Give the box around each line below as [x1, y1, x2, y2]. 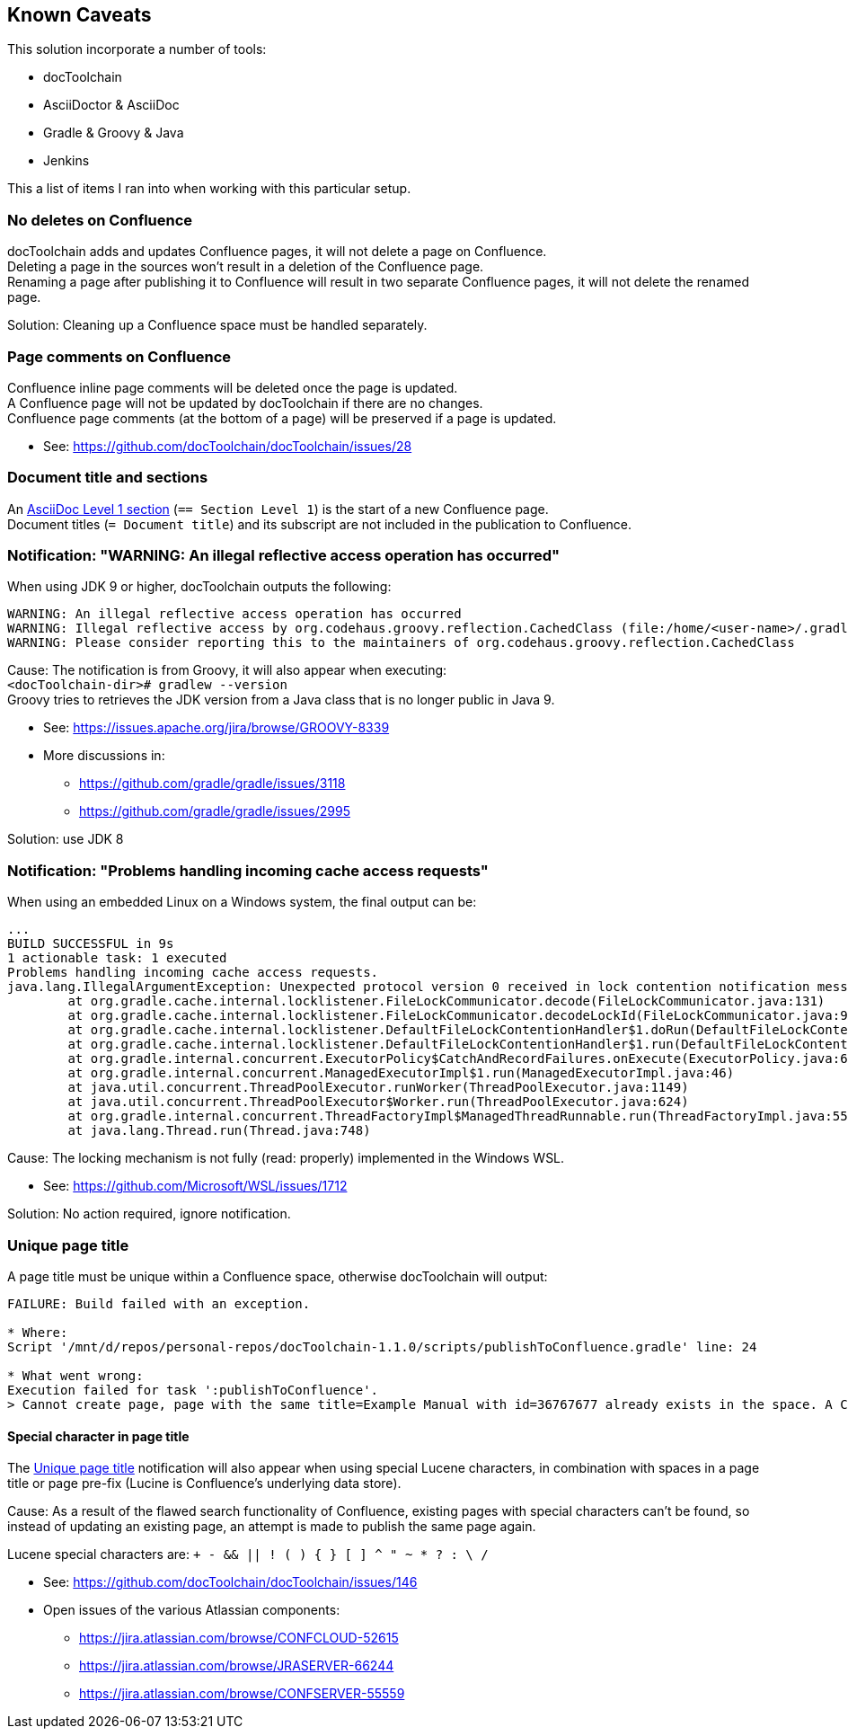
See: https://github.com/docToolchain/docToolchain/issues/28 [43, 438, 412, 454]
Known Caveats [7, 4, 152, 26]
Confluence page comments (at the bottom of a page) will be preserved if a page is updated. [7, 410, 557, 426]
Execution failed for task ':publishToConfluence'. [7, 1382, 379, 1397]
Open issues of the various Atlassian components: [43, 1602, 340, 1618]
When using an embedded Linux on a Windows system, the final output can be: [7, 894, 477, 910]
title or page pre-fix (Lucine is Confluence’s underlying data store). [7, 1475, 402, 1492]
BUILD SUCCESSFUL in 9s [7, 936, 174, 952]
